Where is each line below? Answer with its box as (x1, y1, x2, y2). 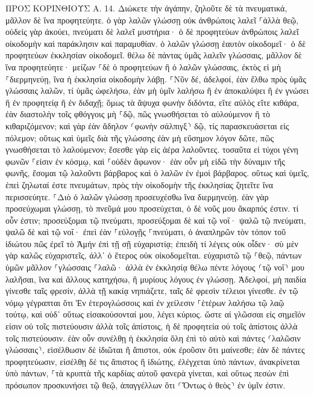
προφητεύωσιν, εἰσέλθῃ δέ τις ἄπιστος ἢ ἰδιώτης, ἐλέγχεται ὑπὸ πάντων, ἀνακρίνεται (5, 355, 300, 367)
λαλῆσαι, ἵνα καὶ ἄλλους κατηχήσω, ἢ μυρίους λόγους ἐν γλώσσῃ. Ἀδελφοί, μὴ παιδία (5, 272, 306, 285)
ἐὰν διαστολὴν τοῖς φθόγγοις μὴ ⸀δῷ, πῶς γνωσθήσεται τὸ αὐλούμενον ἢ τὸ (5, 108, 270, 120)
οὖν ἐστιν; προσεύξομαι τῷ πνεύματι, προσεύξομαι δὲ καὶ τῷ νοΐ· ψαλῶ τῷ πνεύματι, (5, 213, 306, 226)
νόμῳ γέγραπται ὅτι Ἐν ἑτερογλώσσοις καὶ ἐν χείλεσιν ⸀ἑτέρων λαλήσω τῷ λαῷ (5, 296, 284, 308)
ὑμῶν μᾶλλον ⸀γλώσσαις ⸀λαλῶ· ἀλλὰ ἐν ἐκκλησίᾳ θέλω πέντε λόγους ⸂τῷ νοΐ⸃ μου (5, 261, 304, 274)
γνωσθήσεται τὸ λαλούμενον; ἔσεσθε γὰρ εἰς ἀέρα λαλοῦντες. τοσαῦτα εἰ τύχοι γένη (5, 143, 298, 156)
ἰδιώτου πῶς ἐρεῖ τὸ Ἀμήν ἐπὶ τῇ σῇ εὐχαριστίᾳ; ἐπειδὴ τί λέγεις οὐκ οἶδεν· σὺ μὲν (5, 237, 298, 250)
